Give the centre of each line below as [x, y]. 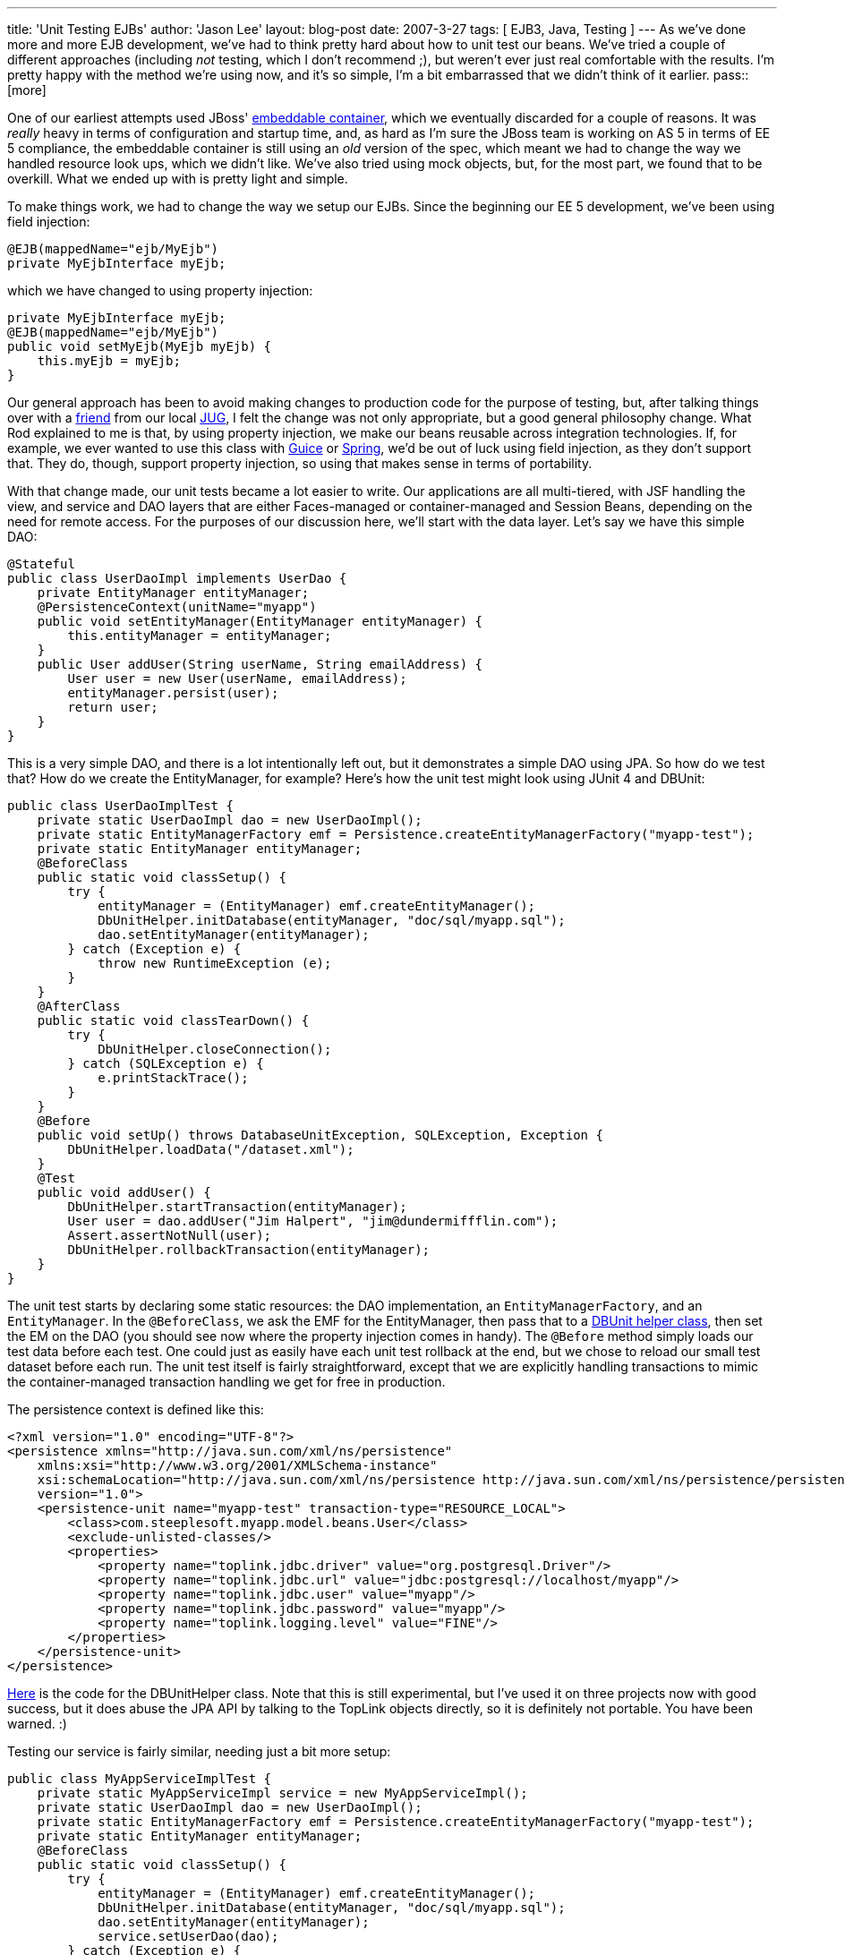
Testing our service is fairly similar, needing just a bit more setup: [199, 1751]
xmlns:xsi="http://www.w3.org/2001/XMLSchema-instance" [237, 1465]
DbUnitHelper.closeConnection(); [215, 1049]
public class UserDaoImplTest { [120, 806]
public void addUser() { [124, 1192]
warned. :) [37, 1724]
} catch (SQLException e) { [166, 1063]
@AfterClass [79, 1006]
